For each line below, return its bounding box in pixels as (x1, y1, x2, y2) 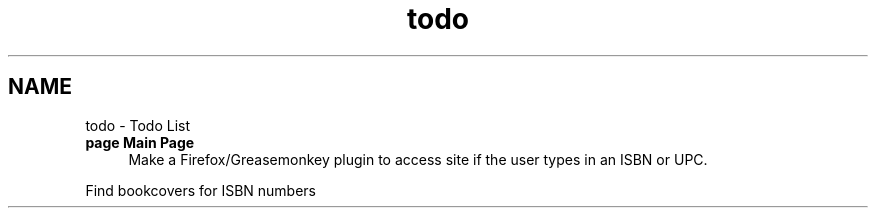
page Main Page (85, 133, 195, 151)
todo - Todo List (85, 116, 191, 134)
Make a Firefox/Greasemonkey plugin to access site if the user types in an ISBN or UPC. (128, 150, 708, 168)
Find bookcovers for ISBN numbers (85, 181, 317, 199)
